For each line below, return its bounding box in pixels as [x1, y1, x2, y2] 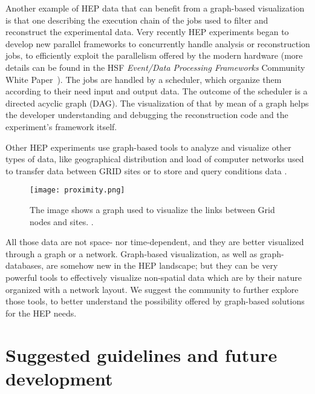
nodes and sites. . [30, 215, 94, 228]
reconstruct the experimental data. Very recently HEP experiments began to [5, 25, 289, 38]
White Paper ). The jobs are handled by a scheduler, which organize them [5, 73, 282, 85]
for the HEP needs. [5, 306, 77, 319]
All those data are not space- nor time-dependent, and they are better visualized [5, 235, 304, 248]
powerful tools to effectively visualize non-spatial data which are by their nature [5, 271, 302, 283]
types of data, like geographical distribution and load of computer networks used [5, 153, 304, 165]
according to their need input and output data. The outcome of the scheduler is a [5, 85, 308, 97]
